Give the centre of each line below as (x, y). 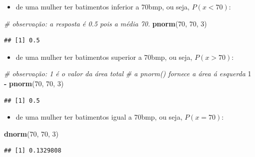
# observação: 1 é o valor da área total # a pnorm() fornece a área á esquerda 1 (128, 74)
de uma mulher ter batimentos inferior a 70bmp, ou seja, (102, 6)
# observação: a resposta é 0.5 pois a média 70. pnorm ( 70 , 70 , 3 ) (105, 23)
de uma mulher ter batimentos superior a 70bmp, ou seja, (104, 57)
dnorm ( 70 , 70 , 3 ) (31, 133)
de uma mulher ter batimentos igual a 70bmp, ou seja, (99, 117)
